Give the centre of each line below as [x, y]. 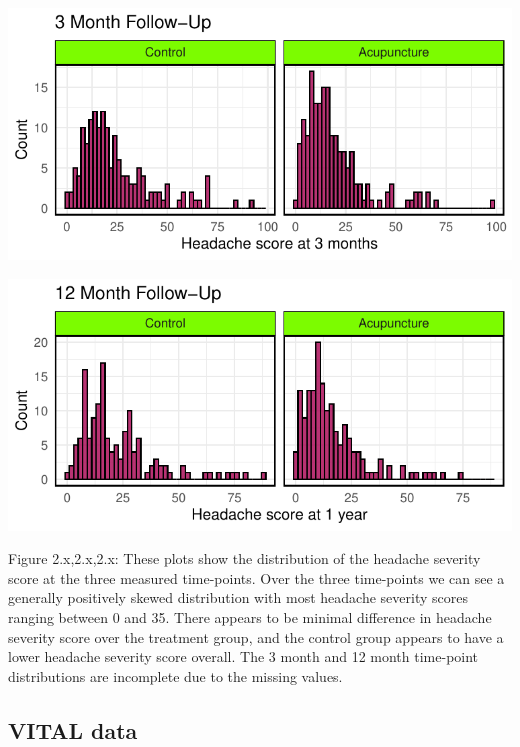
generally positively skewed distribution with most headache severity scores [238, 597]
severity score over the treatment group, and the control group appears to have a [256, 636]
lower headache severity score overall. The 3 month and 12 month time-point [243, 656]
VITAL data [73, 729]
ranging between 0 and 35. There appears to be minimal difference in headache [250, 616]
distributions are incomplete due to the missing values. [175, 675]
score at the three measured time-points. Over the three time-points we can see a [256, 577]
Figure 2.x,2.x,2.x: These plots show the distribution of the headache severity [244, 558]
